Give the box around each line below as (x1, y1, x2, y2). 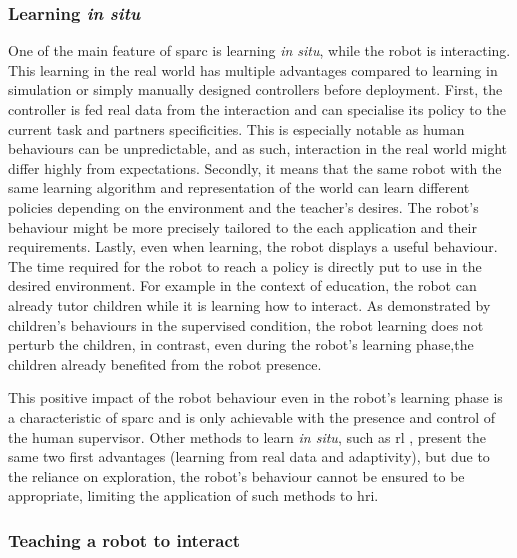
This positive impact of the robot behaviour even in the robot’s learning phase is (8, 387, 503, 408)
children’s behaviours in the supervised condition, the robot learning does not (8, 314, 484, 335)
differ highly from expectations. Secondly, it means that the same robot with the (8, 157, 502, 178)
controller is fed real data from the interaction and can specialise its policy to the (8, 99, 506, 119)
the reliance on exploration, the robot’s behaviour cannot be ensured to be (8, 465, 465, 486)
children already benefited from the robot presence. (8, 353, 322, 374)
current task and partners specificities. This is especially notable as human (8, 118, 465, 139)
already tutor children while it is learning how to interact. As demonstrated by (8, 294, 491, 315)
